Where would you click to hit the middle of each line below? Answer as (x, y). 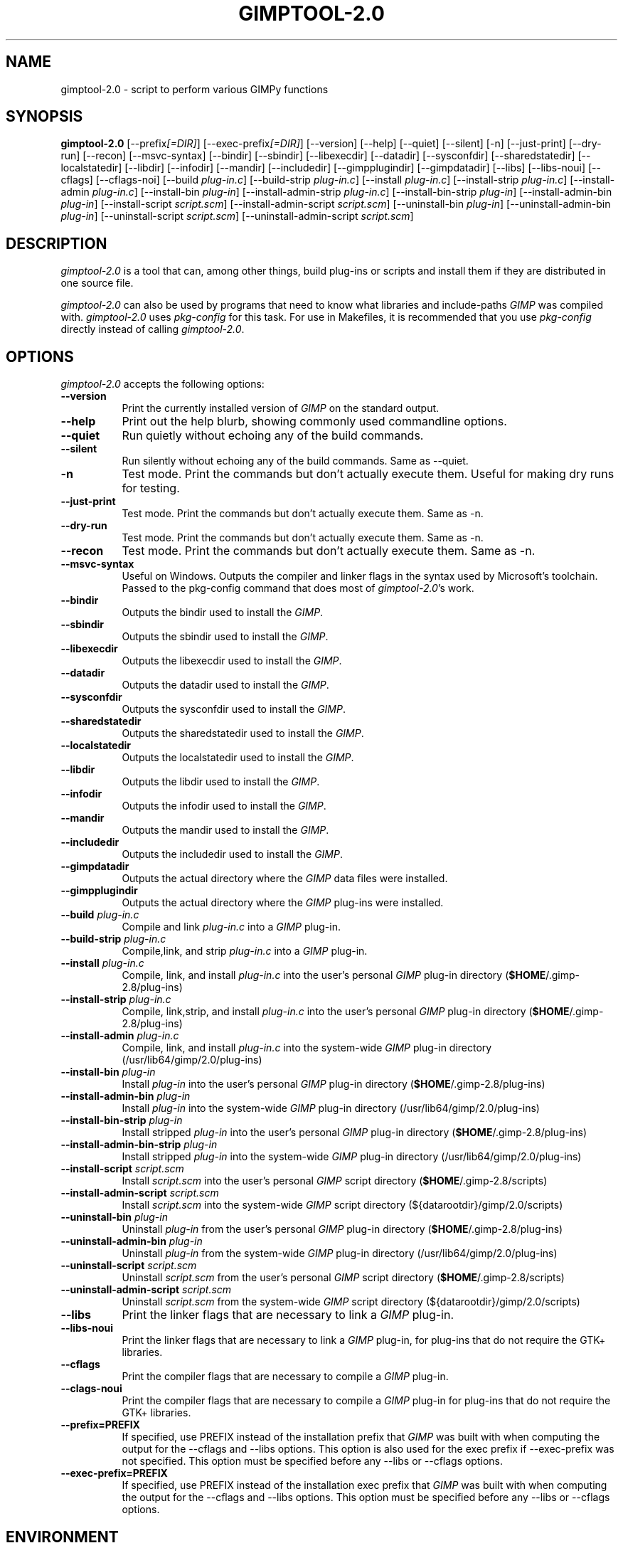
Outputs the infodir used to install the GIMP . (224, 806)
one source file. (97, 283)
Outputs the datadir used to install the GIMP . (225, 685)
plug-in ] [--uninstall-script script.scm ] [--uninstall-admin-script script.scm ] (237, 216)
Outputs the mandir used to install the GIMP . (225, 830)
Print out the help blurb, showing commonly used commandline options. (314, 422)
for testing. (151, 488)
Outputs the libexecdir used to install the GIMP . (232, 661)
